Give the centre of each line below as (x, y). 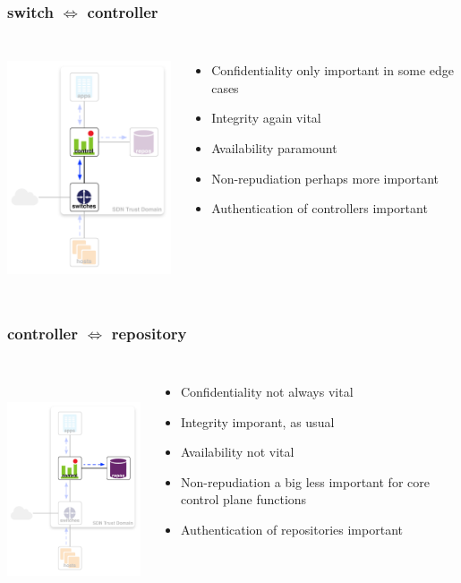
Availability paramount (274, 148)
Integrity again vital (266, 118)
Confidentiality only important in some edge (333, 70)
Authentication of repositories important (291, 529)
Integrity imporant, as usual (257, 421)
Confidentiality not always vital (267, 392)
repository (149, 333)
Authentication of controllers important (320, 208)
